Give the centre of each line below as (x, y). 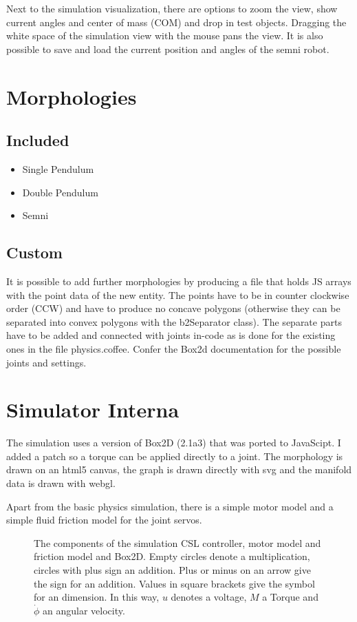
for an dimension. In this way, (97, 597)
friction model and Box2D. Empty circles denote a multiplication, (172, 556)
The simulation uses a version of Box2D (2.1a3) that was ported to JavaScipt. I (174, 443)
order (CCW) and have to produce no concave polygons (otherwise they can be (173, 308)
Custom (34, 252)
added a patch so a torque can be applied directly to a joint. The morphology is (175, 456)
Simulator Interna (93, 410)
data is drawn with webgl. (61, 483)
